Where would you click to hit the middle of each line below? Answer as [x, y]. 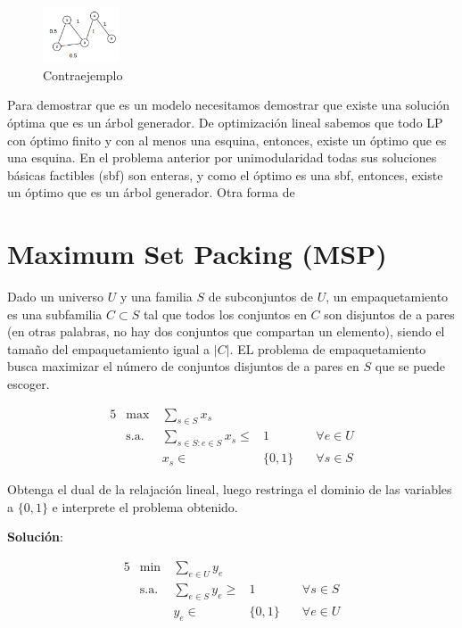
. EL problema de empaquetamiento [328, 348]
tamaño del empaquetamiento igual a [109, 348]
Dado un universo [56, 296]
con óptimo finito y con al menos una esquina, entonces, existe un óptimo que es [227, 140]
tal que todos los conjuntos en [225, 314]
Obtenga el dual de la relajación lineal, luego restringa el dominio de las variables [230, 489]
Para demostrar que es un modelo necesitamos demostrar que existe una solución [228, 105]
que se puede [410, 366]
